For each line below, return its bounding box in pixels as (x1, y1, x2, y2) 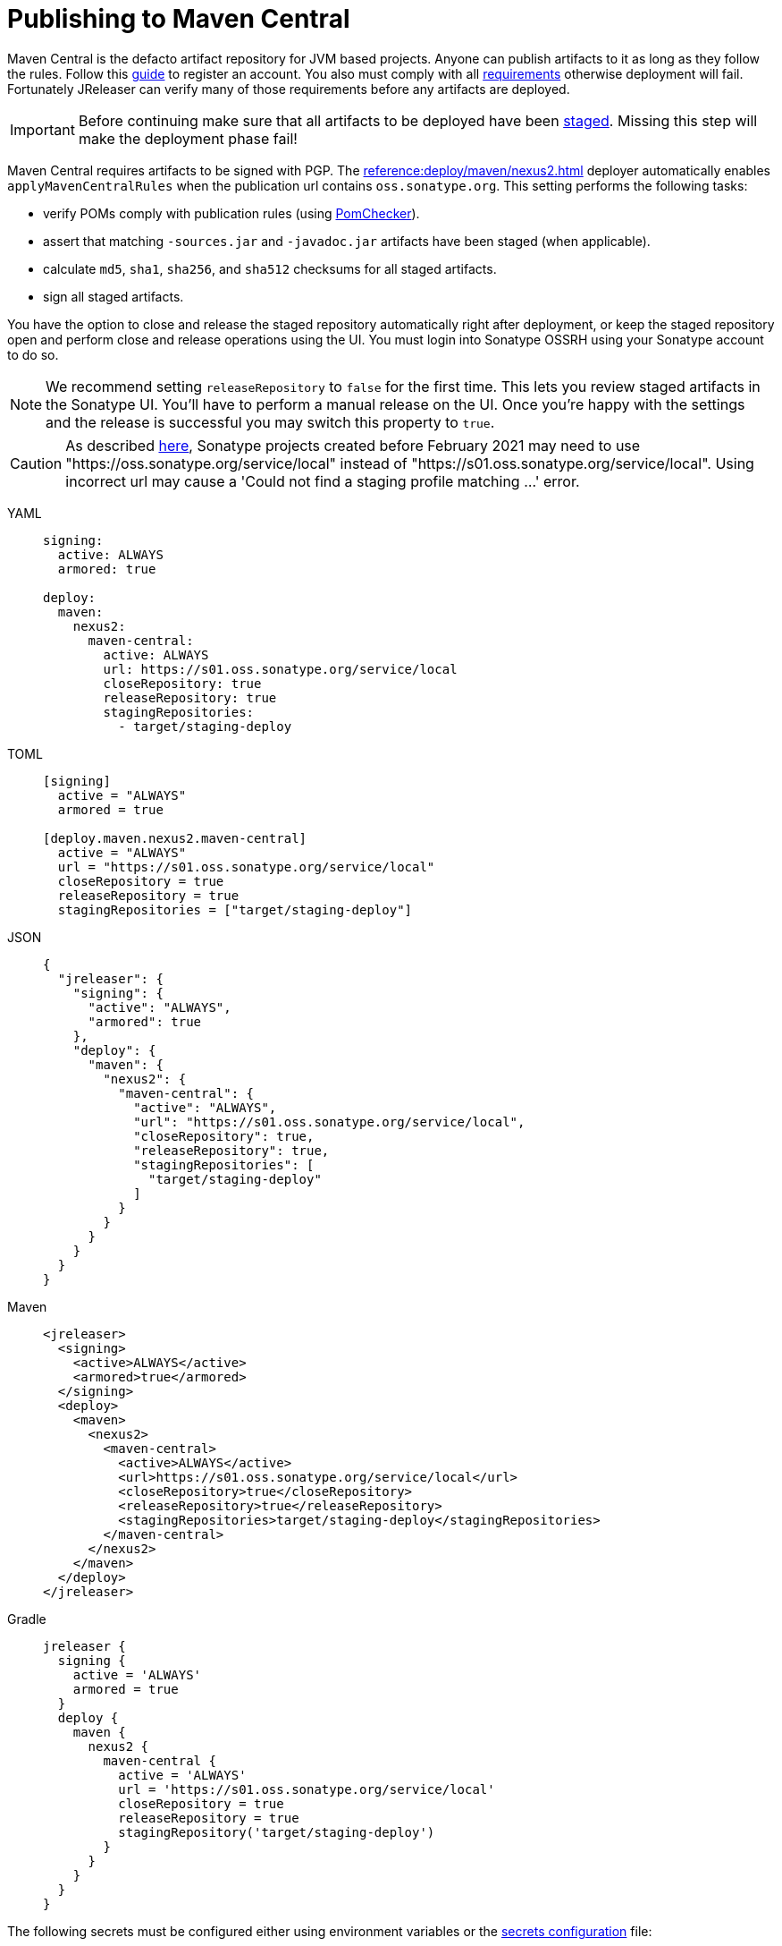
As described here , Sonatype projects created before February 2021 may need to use (65, 436, 641, 455)
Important (10, 120, 75, 139)
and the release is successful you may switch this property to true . (46, 412, 495, 431)
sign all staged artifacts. (43, 288, 184, 304)
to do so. (7, 346, 59, 362)
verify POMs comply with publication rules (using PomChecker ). (43, 205, 420, 221)
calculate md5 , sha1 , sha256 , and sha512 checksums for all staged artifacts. (43, 260, 497, 276)
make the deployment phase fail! (78, 129, 298, 148)
